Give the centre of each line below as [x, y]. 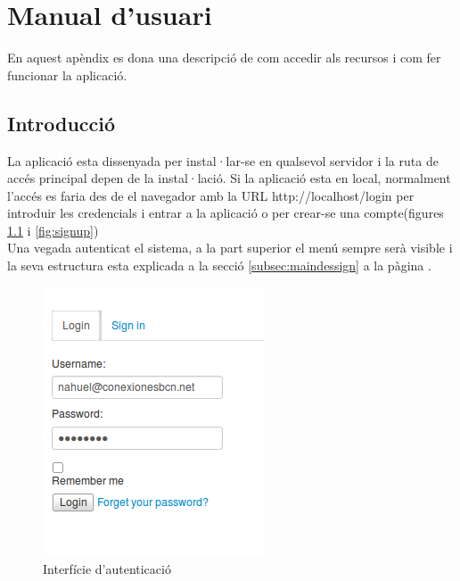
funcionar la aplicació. [67, 75]
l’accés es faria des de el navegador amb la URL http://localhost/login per [211, 195]
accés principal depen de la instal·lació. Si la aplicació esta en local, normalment [229, 178]
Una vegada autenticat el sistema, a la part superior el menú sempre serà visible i [230, 248]
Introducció [62, 123]
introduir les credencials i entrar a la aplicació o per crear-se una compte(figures [226, 213]
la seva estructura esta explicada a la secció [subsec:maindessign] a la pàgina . [219, 266]
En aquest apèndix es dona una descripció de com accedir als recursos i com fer [224, 58]
